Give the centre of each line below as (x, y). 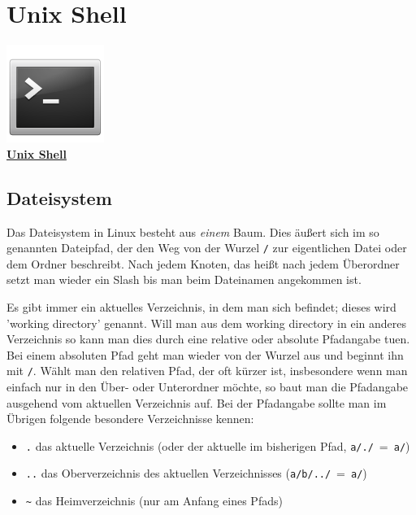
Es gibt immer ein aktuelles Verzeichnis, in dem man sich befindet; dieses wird (201, 306)
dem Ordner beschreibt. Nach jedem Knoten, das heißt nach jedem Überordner (203, 263)
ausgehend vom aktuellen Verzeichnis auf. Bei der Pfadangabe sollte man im (197, 402)
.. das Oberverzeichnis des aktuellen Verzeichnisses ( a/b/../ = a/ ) (196, 473)
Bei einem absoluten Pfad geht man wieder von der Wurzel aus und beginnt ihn (205, 354)
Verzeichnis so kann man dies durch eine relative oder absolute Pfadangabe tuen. (208, 339)
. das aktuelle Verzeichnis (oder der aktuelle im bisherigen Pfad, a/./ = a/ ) (218, 445)
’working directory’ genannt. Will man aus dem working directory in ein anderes (207, 323)
